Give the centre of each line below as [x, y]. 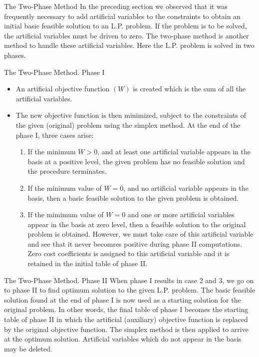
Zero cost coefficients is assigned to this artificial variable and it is [129, 253]
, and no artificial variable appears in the [186, 187]
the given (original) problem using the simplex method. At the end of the [128, 125]
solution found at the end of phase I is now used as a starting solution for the [123, 299]
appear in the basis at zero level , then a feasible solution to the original [137, 224]
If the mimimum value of [66, 214]
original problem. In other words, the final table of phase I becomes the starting [126, 309]
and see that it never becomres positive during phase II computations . [135, 243]
